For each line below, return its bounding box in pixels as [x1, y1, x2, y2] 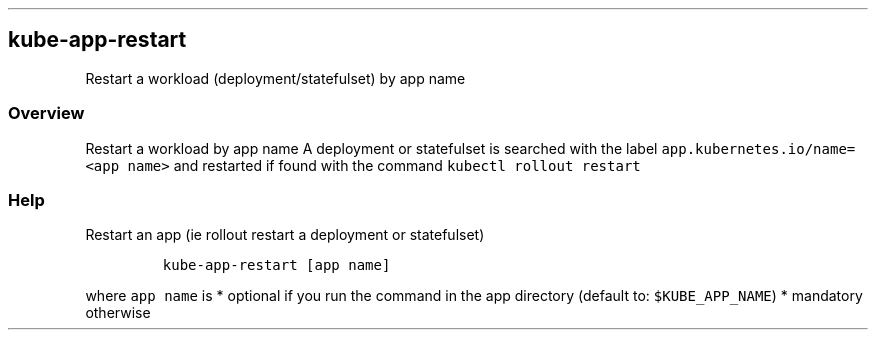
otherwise [85, 304, 151, 322]
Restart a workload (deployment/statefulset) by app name [85, 69, 466, 87]
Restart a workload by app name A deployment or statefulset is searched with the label [85, 139, 658, 157]
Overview [8, 103, 85, 124]
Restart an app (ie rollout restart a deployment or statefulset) [85, 226, 485, 244]
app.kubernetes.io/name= [661, 140, 856, 157]
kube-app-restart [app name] [162, 257, 391, 274]
